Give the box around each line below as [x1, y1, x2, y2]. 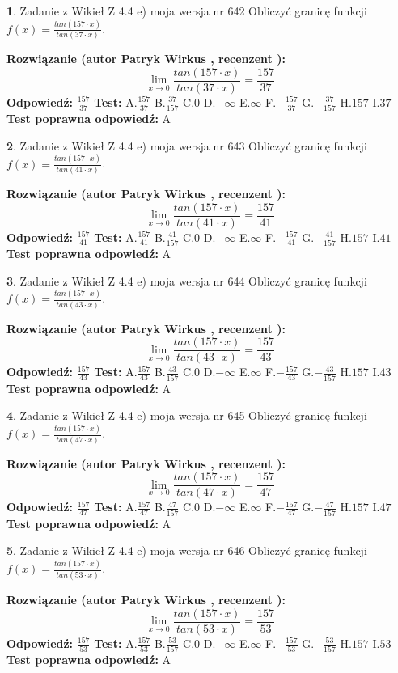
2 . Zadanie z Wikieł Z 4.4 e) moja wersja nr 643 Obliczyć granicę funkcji [6, 137, 367, 154]
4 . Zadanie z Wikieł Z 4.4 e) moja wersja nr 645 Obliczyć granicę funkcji [6, 407, 367, 424]
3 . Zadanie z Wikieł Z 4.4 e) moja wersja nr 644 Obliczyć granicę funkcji [6, 272, 367, 289]
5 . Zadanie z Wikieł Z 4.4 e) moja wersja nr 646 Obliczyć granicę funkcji [6, 542, 367, 559]
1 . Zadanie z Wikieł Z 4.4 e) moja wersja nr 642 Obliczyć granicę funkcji [6, 2, 367, 19]
